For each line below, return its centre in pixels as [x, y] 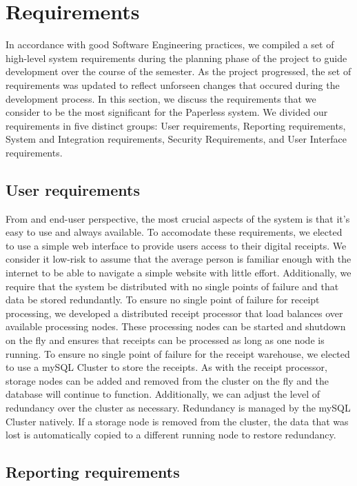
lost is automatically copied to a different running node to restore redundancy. [171, 435]
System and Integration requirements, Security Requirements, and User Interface [176, 139]
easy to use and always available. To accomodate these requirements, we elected [174, 232]
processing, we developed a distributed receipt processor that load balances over [174, 313]
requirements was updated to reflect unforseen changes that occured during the [173, 84]
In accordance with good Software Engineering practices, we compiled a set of [170, 44]
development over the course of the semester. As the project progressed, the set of [178, 71]
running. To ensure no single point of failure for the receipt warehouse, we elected [178, 353]
